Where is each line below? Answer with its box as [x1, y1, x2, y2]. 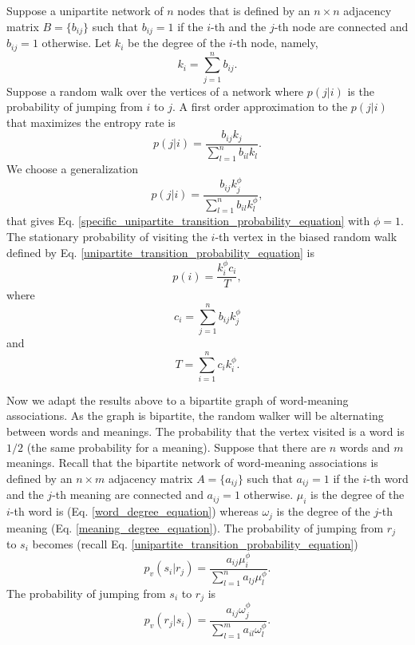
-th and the [211, 18, 267, 34]
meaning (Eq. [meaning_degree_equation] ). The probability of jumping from [6, 519, 384, 536]
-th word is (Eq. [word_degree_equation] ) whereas [10, 503, 259, 520]
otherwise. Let [41, 34, 112, 51]
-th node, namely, [232, 34, 318, 51]
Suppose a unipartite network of [6, 2, 164, 18]
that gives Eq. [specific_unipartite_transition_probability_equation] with [6, 212, 370, 229]
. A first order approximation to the [172, 98, 348, 115]
